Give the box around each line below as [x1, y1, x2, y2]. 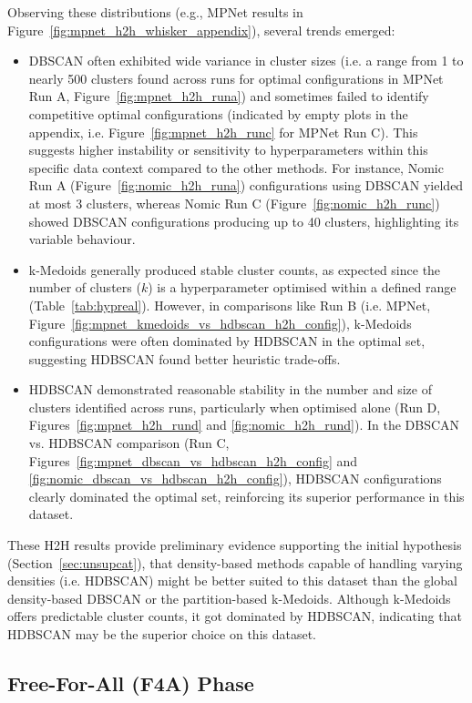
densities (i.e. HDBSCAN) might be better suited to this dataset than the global [7, 571, 457, 590]
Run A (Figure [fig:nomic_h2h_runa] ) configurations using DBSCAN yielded [28, 176, 464, 195]
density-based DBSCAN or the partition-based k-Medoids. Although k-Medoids [7, 588, 451, 607]
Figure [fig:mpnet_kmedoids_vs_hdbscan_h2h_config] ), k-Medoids [28, 313, 412, 332]
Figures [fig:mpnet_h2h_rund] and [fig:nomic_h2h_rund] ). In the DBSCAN [28, 415, 460, 434]
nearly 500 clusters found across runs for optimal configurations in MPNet [28, 68, 444, 87]
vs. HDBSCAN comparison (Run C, [28, 433, 230, 453]
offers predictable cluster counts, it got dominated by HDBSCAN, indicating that [7, 606, 462, 626]
